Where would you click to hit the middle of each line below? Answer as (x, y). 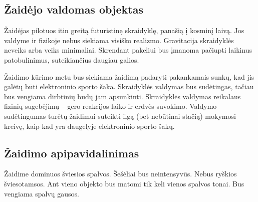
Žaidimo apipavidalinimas (72, 153)
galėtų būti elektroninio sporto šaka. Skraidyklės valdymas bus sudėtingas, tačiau (129, 86)
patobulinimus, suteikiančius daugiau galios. (72, 59)
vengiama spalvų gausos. (42, 193)
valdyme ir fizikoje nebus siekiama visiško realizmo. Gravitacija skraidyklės (119, 40)
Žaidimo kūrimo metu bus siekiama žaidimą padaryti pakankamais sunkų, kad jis (129, 76)
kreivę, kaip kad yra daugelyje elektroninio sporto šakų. (89, 126)
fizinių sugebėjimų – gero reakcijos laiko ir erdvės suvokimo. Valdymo (110, 106)
